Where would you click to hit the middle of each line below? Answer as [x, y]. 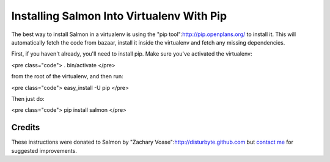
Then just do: [28, 98]
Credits [26, 127]
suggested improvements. [44, 150]
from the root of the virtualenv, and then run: [67, 76]
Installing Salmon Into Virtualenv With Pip [119, 16]
